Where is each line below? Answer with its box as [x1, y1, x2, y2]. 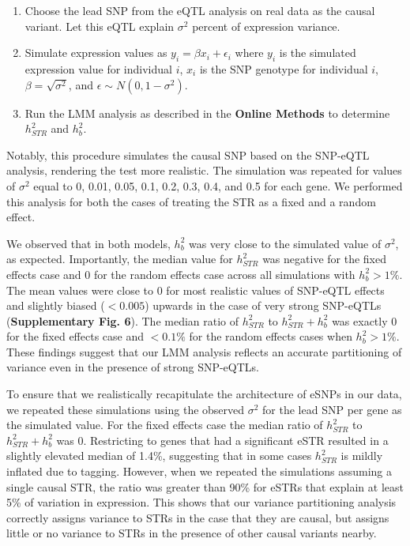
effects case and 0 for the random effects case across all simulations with [6, 265, 355, 282]
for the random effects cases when [189, 328, 352, 345]
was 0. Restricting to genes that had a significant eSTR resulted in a [56, 431, 389, 448]
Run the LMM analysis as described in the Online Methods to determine [24, 104, 390, 121]
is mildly [340, 447, 383, 464]
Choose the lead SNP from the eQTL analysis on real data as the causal [24, 2, 375, 18]
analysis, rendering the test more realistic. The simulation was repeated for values [6, 162, 402, 179]
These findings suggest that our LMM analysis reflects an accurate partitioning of [6, 343, 402, 360]
